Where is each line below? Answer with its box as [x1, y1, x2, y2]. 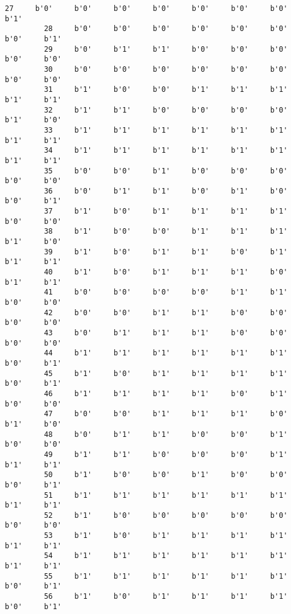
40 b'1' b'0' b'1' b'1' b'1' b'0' [44, 268, 288, 277]
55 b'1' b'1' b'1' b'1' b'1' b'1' [44, 571, 288, 581]
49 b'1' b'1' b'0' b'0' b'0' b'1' [44, 450, 288, 459]
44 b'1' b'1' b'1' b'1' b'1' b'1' [44, 349, 288, 358]
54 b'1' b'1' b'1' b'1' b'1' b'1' [44, 551, 288, 560]
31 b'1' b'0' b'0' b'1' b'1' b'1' [44, 85, 288, 94]
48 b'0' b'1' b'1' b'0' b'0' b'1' [44, 430, 288, 439]
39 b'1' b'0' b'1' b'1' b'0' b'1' [44, 247, 288, 256]
